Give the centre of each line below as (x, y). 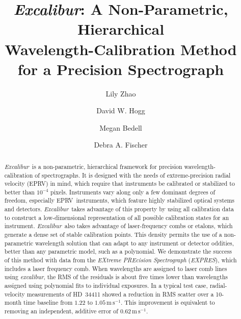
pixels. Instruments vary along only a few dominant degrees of (133, 192)
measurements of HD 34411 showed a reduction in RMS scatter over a (120, 294)
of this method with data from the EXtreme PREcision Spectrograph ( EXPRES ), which (120, 260)
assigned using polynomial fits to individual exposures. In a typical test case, (106, 286)
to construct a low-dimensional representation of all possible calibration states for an (117, 217)
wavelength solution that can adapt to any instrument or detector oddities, (135, 243)
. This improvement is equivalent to (168, 302)
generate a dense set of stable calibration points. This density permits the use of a (113, 235)
